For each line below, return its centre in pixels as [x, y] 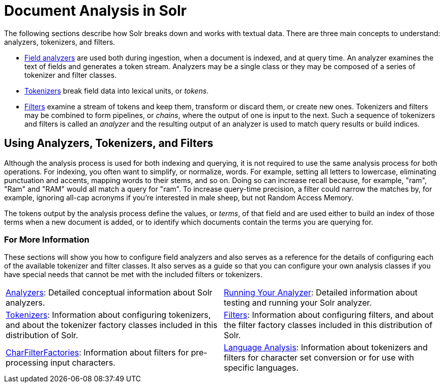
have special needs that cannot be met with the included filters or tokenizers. [133, 275]
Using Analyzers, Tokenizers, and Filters [109, 143]
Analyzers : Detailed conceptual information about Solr [109, 293]
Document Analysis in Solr [95, 11]
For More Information [47, 239]
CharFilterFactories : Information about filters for [97, 353]
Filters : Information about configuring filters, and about [329, 315]
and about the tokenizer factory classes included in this [112, 325]
